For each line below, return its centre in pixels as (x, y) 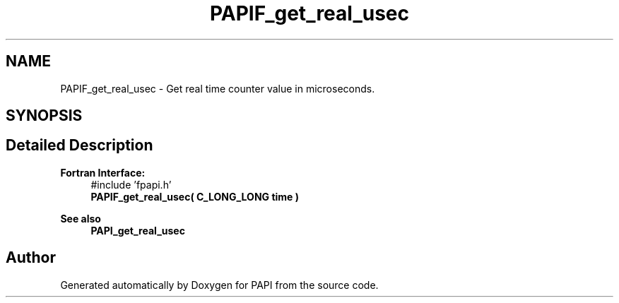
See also (81, 218)
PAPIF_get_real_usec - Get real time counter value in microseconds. (218, 88)
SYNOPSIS (44, 116)
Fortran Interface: (103, 172)
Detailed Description (79, 145)
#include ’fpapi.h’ (131, 184)
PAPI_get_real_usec (138, 230)
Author (31, 258)
